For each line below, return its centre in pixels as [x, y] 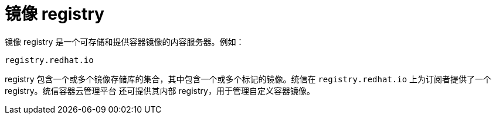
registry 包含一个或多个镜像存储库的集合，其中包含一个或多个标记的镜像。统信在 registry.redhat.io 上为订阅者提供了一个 [248, 79]
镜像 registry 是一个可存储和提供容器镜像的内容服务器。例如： [125, 41]
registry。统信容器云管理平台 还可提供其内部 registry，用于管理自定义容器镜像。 [160, 90]
